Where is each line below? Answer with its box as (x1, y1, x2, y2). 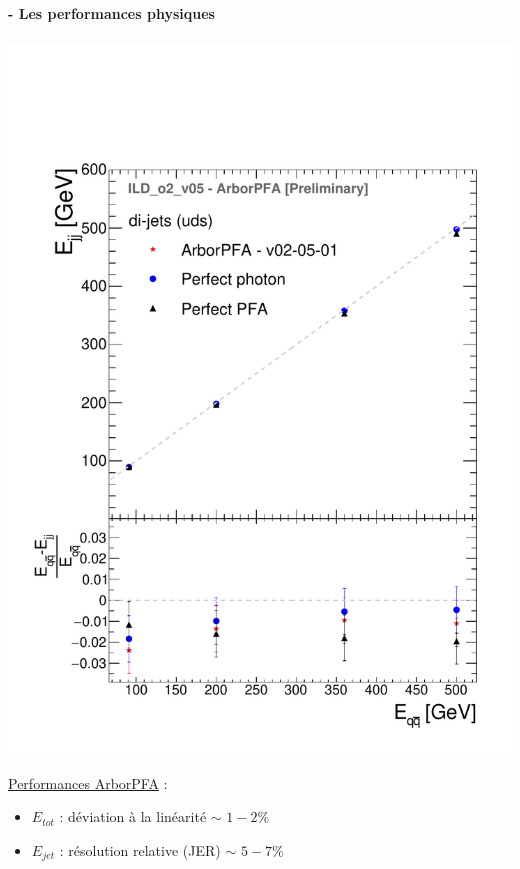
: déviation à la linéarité (59, 806, 207, 827)
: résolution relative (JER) (59, 840, 221, 861)
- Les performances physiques (8, 2, 215, 23)
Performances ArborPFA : (8, 772, 168, 793)
